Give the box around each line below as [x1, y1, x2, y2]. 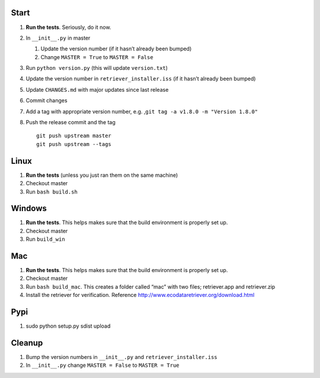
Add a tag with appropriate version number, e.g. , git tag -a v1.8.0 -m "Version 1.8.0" [25, 108, 258, 115]
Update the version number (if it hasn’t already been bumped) [40, 45, 192, 53]
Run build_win [25, 235, 65, 243]
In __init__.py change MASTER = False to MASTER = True [25, 361, 180, 369]
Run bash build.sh [25, 188, 78, 195]
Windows [11, 203, 47, 214]
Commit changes [25, 97, 68, 104]
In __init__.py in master [25, 34, 91, 41]
